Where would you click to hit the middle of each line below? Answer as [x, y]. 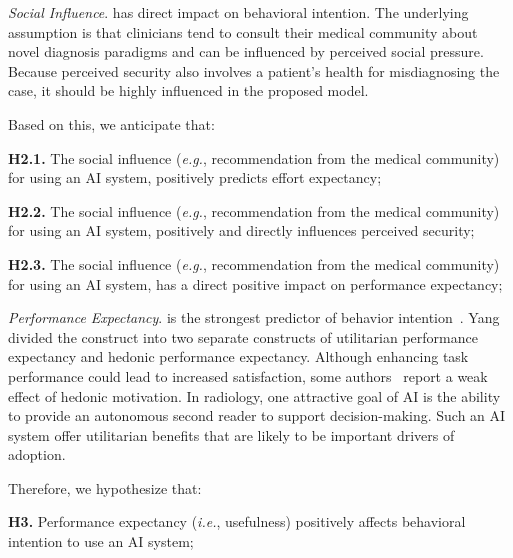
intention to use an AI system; [101, 541]
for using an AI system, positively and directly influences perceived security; [241, 230]
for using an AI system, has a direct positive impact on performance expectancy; [255, 283]
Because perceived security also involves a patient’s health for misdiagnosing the [254, 70]
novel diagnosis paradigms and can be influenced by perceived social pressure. [246, 51]
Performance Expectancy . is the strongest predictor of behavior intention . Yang [254, 317]
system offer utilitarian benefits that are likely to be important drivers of [231, 434]
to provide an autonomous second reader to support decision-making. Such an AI [257, 415]
